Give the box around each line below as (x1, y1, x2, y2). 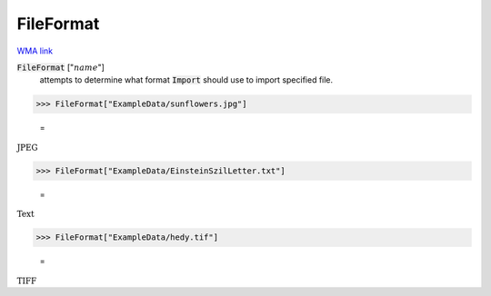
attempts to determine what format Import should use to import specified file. (39, 74, 334, 85)
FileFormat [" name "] (16, 62, 105, 73)
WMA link (16, 45, 54, 56)
